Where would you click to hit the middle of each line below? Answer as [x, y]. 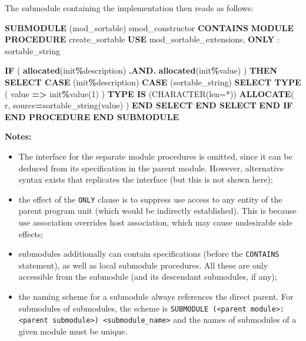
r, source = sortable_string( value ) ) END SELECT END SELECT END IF [149, 105]
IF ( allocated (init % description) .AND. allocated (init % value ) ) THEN [141, 70]
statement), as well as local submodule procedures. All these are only [143, 265]
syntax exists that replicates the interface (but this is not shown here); [146, 179]
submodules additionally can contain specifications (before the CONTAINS [149, 254]
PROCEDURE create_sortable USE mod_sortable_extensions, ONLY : [142, 39]
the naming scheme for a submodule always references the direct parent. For [156, 296]
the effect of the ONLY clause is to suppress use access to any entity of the [150, 199]
